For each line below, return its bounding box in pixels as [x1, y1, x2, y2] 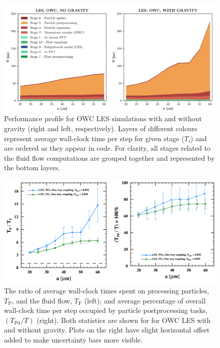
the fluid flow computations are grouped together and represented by [4, 152, 215, 163]
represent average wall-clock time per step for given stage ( [4, 133, 184, 143]
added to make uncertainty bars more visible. [4, 334, 143, 345]
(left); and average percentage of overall [84, 295, 206, 305]
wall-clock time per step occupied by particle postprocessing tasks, [4, 305, 207, 315]
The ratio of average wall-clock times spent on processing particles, [4, 285, 209, 296]
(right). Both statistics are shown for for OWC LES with [36, 314, 211, 325]
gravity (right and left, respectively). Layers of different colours [4, 123, 197, 134]
